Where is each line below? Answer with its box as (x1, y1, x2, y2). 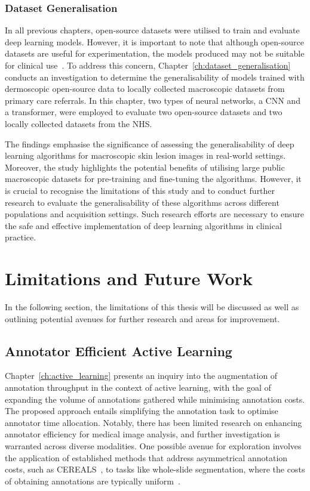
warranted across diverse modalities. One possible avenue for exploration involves (5, 439, 302, 452)
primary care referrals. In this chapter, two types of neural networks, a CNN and (5, 94, 300, 106)
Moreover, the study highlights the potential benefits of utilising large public (5, 160, 285, 173)
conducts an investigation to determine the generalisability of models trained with (5, 70, 305, 83)
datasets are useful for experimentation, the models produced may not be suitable (5, 47, 305, 60)
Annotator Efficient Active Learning (5, 341, 232, 360)
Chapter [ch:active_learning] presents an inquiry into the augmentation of (5, 369, 278, 382)
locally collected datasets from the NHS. (5, 117, 152, 129)
